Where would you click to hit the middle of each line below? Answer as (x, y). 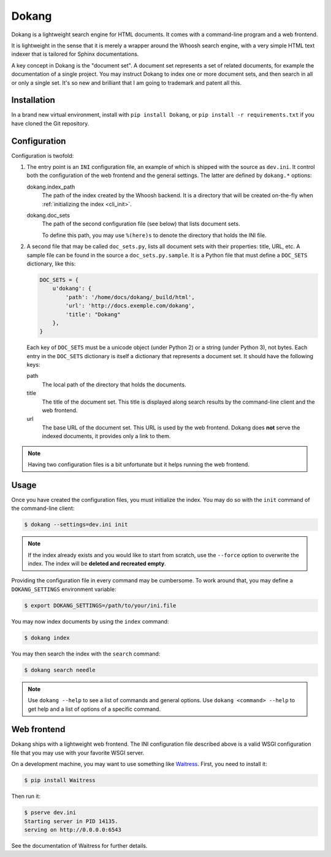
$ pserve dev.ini (50, 813)
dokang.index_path (51, 187)
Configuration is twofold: (43, 155)
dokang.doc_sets (48, 216)
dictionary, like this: (51, 264)
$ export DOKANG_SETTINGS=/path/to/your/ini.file (100, 605)
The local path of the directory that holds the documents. (114, 385)
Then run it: (26, 796)
